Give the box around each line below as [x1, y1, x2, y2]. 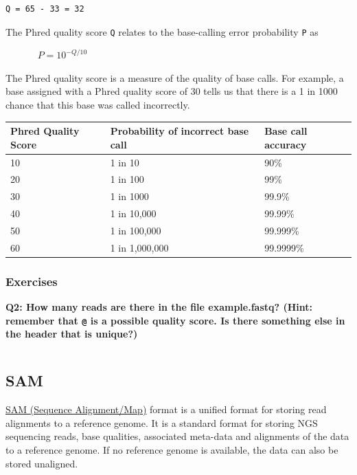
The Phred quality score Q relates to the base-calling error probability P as [5, 24, 319, 38]
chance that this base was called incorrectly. [5, 98, 190, 112]
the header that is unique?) [5, 327, 138, 341]
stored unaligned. [5, 456, 78, 470]
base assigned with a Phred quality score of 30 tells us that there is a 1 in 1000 [5, 84, 338, 98]
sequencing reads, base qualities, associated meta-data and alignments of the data [5, 429, 349, 443]
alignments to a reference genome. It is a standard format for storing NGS [5, 415, 318, 430]
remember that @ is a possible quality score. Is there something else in [5, 313, 345, 327]
